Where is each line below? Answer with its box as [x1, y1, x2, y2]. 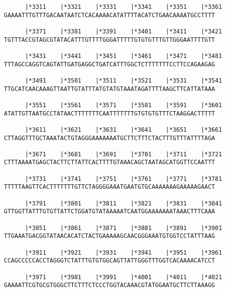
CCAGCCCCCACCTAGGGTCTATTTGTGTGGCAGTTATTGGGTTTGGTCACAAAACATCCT [4, 257, 215, 264]
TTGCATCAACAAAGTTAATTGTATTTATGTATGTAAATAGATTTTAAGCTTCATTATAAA [4, 85, 215, 92]
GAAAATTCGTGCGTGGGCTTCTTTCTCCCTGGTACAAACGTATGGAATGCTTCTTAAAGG [4, 282, 215, 289]
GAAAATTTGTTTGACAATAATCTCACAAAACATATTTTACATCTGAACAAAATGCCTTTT [4, 11, 215, 19]
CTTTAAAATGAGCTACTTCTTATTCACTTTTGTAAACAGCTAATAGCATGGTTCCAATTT [4, 159, 215, 166]
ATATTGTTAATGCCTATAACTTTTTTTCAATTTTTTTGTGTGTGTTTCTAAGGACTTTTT [4, 110, 215, 117]
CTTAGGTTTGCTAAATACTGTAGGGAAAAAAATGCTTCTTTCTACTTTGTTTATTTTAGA [4, 134, 215, 142]
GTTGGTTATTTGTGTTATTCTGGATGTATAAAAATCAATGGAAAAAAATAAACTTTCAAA [4, 208, 215, 215]
